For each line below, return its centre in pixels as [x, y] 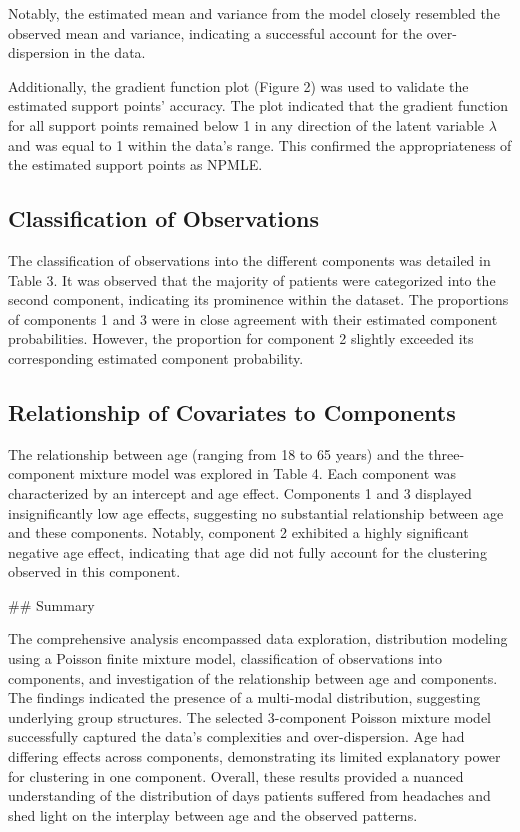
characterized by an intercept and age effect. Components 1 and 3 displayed [240, 492]
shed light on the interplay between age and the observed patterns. [213, 814]
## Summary [51, 604]
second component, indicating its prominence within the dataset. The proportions [258, 299]
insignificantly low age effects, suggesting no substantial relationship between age [256, 512]
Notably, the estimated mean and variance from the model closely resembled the [254, 13]
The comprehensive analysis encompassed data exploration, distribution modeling [258, 638]
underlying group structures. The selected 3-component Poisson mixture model [249, 716]
